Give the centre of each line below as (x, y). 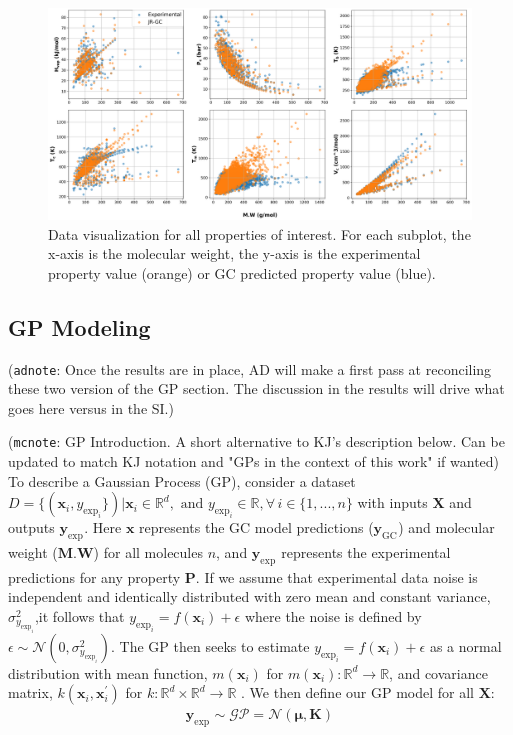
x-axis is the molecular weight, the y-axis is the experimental (234, 253)
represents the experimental (366, 552)
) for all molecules (148, 552)
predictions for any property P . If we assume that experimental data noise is (243, 576)
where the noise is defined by (333, 615)
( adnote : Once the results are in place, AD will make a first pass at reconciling (250, 368)
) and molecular (446, 527)
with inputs (392, 502)
